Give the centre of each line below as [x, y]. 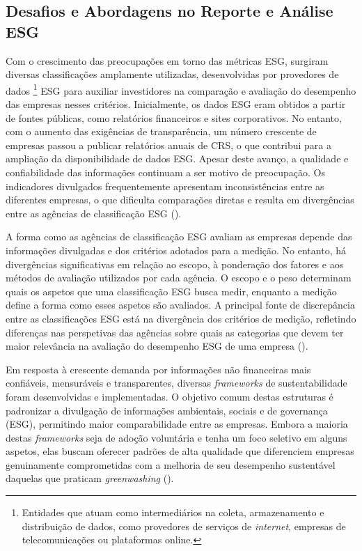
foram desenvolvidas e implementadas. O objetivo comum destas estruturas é [170, 396]
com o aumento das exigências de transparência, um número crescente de [161, 131]
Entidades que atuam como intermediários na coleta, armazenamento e [173, 512]
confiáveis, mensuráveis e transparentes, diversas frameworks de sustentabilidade [176, 383]
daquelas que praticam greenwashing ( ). [90, 478]
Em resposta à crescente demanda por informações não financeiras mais [158, 369]
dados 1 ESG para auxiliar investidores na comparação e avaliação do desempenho [181, 89]
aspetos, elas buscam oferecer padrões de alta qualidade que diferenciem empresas [180, 451]
